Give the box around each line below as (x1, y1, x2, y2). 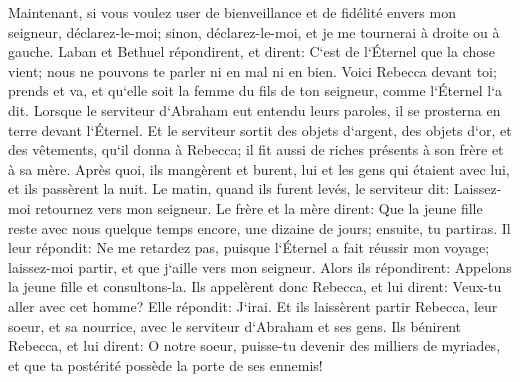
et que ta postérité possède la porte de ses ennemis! (8, 354, 323, 375)
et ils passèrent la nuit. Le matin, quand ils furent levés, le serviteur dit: (8, 178, 450, 199)
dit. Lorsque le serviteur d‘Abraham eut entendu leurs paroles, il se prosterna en (8, 99, 501, 120)
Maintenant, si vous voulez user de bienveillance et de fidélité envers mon (8, 2, 456, 22)
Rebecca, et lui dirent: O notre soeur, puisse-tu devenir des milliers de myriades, (8, 335, 501, 356)
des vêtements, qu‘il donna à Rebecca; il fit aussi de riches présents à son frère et (8, 139, 504, 160)
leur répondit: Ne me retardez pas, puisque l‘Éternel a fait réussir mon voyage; (8, 237, 490, 258)
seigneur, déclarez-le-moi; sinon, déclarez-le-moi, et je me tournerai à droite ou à (8, 21, 500, 42)
